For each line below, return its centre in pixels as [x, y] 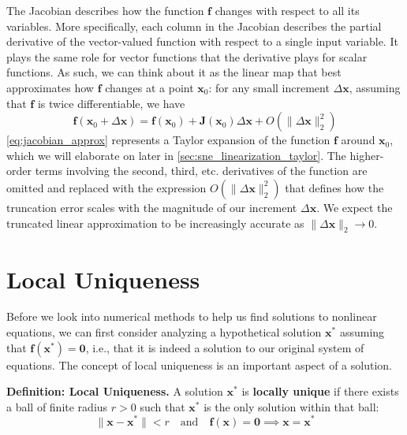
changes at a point [149, 87]
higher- [367, 155]
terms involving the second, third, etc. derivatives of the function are [201, 171]
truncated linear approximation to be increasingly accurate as [155, 223]
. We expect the [355, 207]
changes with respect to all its [287, 10]
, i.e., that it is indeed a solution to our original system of [225, 347]
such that [162, 406]
